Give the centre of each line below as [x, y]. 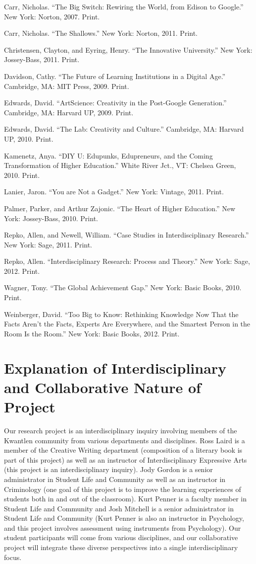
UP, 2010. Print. [29, 138]
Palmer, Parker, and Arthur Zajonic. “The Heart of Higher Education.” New [120, 208]
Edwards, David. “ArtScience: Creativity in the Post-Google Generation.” [115, 103]
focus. [13, 557]
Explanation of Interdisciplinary [115, 367]
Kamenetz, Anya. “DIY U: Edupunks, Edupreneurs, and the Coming [108, 155]
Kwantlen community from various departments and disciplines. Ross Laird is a [125, 440]
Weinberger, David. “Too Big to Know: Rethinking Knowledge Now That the [121, 314]
